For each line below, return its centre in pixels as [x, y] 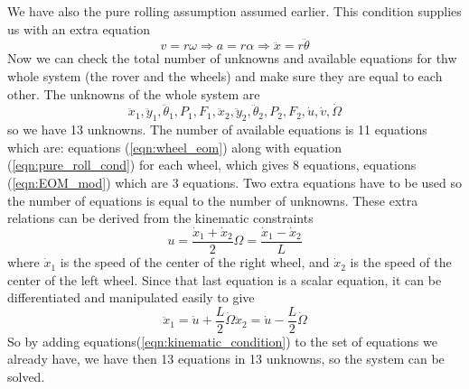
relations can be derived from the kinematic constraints [160, 218]
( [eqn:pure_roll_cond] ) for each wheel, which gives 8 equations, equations [212, 165]
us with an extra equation [79, 28]
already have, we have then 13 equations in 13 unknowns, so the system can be [226, 359]
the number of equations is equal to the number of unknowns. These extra [213, 200]
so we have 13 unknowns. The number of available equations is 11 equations [217, 130]
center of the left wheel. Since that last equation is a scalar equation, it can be [225, 279]
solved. [26, 377]
